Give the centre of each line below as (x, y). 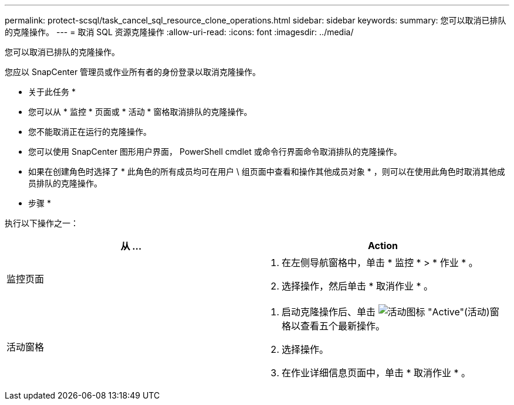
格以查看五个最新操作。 (334, 326)
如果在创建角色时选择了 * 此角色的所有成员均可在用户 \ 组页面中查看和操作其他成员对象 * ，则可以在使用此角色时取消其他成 (267, 171)
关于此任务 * (52, 92)
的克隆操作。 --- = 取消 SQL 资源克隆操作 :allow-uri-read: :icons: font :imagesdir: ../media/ (179, 32)
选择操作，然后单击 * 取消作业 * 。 (358, 286)
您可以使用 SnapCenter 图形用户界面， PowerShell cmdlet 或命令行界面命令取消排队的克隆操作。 (215, 152)
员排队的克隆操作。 (65, 183)
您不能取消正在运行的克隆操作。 (90, 132)
